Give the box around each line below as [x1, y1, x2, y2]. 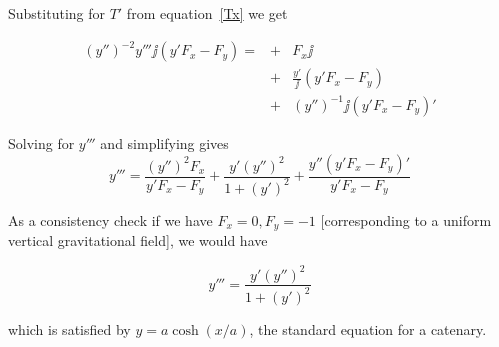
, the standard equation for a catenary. [249, 318, 487, 339]
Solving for [8, 133, 75, 153]
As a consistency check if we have [8, 209, 213, 230]
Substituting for [8, 3, 105, 23]
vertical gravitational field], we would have [8, 230, 268, 251]
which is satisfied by [8, 318, 131, 339]
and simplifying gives [100, 133, 229, 153]
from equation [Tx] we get [126, 3, 288, 23]
